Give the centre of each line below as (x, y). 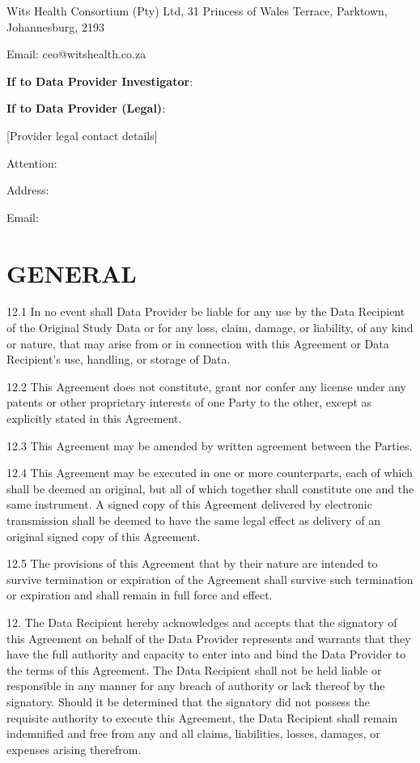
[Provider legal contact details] (82, 135)
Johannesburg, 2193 (55, 26)
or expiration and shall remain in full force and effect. (140, 595)
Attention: (32, 162)
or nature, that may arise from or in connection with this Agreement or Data (198, 343)
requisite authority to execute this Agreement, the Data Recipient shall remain (202, 717)
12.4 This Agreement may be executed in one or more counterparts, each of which (210, 473)
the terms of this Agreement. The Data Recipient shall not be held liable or (194, 669)
